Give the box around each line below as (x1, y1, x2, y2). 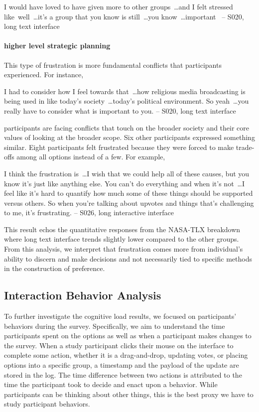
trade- (236, 141, 255, 152)
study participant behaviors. (4, 399, 90, 409)
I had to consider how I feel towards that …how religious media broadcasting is (4, 86, 246, 96)
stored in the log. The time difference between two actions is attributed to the (4, 369, 242, 380)
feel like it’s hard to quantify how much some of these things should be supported (4, 188, 253, 198)
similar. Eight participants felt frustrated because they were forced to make (4, 141, 234, 152)
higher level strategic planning (4, 40, 111, 51)
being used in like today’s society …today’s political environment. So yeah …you (4, 96, 249, 106)
